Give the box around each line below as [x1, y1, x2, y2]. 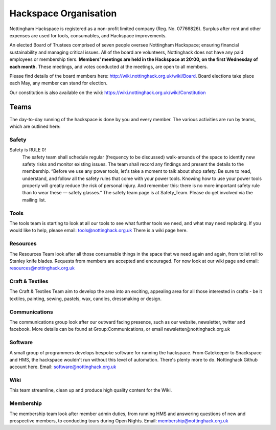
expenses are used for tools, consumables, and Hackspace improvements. [9, 32, 167, 38]
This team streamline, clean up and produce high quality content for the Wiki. [9, 387, 172, 393]
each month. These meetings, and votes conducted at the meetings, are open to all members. [9, 63, 208, 70]
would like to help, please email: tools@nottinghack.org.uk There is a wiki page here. [9, 228, 188, 234]
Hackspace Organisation [9, 8, 117, 19]
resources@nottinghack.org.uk [9, 265, 75, 271]
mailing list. [22, 197, 46, 203]
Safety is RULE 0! [9, 147, 46, 153]
